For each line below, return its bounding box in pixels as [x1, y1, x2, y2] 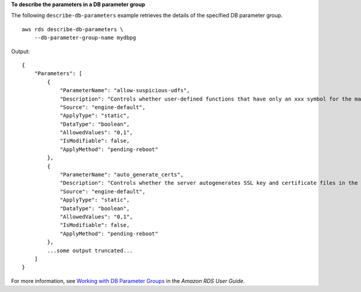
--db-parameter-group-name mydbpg [34, 34, 137, 42]
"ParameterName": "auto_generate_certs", [60, 172, 184, 178]
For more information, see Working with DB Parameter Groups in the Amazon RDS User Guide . [11, 277, 245, 284]
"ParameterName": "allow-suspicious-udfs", [60, 87, 190, 94]
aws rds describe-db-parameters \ [22, 26, 123, 33]
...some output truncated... [47, 247, 134, 254]
